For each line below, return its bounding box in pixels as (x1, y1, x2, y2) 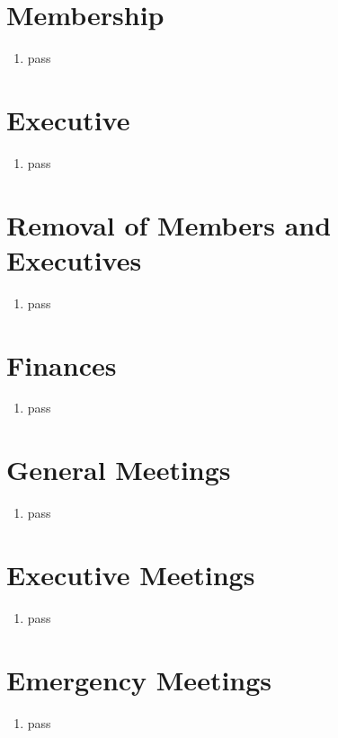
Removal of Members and (6, 206, 332, 243)
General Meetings (6, 451, 231, 488)
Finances (6, 346, 117, 383)
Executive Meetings (6, 556, 255, 592)
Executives (6, 241, 142, 278)
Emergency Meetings (6, 661, 272, 698)
